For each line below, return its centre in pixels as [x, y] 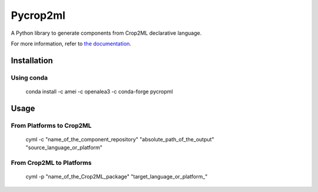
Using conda [29, 78]
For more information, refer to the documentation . [71, 44]
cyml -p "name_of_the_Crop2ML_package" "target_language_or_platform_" [117, 177]
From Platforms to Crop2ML [51, 125]
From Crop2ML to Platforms [51, 163]
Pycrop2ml [38, 15]
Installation [32, 60]
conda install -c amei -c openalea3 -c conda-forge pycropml [99, 91]
